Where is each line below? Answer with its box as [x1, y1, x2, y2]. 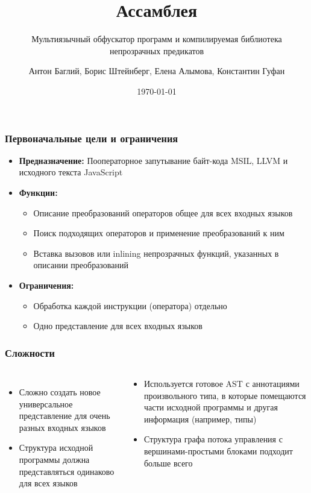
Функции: [19, 186, 58, 198]
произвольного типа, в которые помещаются [144, 389, 306, 401]
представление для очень [19, 409, 110, 422]
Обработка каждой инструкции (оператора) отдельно [33, 299, 227, 312]
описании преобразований [33, 259, 128, 271]
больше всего [144, 456, 193, 469]
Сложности [5, 345, 55, 360]
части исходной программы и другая [144, 401, 278, 413]
